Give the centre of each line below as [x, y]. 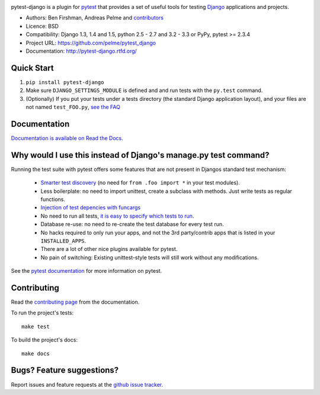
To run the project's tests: [42, 313]
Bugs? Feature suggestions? [65, 370]
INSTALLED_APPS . [63, 241]
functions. [53, 199]
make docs [36, 353]
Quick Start [32, 68]
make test [36, 326]
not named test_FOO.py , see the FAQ [73, 107]
